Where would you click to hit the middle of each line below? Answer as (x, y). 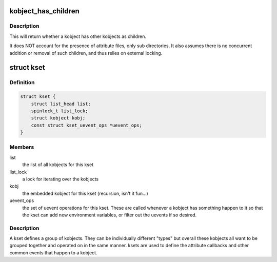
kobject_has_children (44, 11)
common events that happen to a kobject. (53, 253)
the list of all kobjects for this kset (58, 165)
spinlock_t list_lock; (60, 111)
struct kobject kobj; (58, 118)
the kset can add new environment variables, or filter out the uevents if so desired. (110, 215)
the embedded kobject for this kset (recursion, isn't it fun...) (85, 193)
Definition (22, 83)
